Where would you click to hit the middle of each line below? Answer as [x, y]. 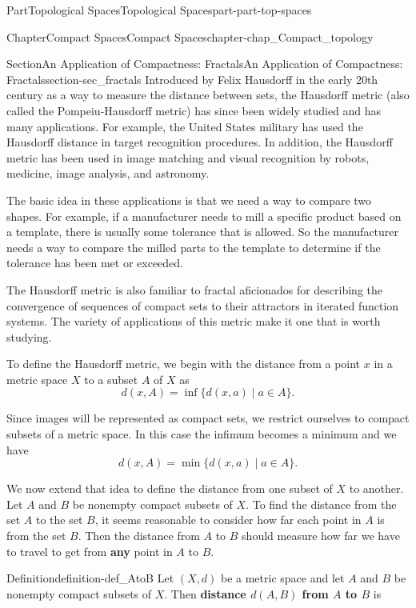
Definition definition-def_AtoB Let [90, 578]
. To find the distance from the [321, 504]
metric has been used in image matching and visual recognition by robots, [188, 157]
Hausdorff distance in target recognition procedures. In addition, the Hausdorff [200, 142]
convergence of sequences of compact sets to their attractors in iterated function [203, 305]
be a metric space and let [282, 578]
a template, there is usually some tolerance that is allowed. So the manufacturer [203, 232]
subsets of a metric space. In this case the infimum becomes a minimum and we [202, 434]
